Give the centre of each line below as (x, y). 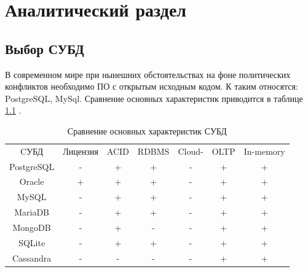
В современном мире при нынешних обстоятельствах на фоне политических (148, 74)
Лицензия (81, 151)
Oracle (32, 181)
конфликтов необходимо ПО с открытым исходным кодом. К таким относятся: (152, 86)
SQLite (32, 242)
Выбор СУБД (45, 48)
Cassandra (32, 258)
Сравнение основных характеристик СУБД (147, 130)
